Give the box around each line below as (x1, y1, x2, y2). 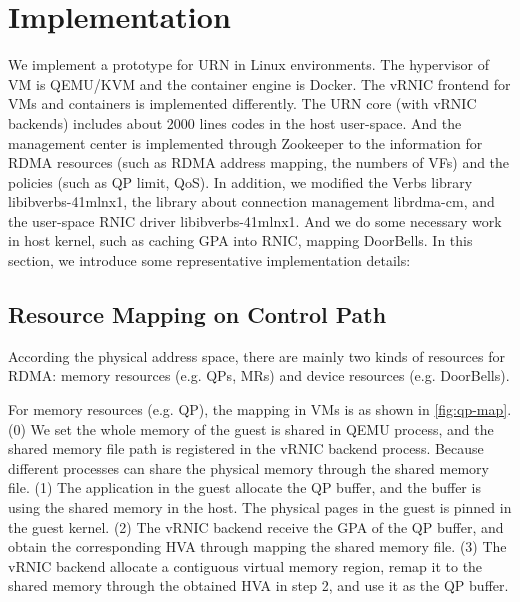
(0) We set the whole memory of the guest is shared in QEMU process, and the (8, 418, 494, 439)
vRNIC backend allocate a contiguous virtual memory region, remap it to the (8, 555, 483, 576)
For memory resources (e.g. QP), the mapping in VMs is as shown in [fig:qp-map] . (8, 399, 512, 420)
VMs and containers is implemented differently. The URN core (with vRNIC (8, 93, 477, 114)
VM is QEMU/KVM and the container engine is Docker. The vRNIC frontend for (8, 73, 511, 94)
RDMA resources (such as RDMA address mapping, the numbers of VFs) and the (8, 152, 510, 173)
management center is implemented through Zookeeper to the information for (8, 132, 483, 153)
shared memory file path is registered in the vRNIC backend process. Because (8, 438, 484, 459)
